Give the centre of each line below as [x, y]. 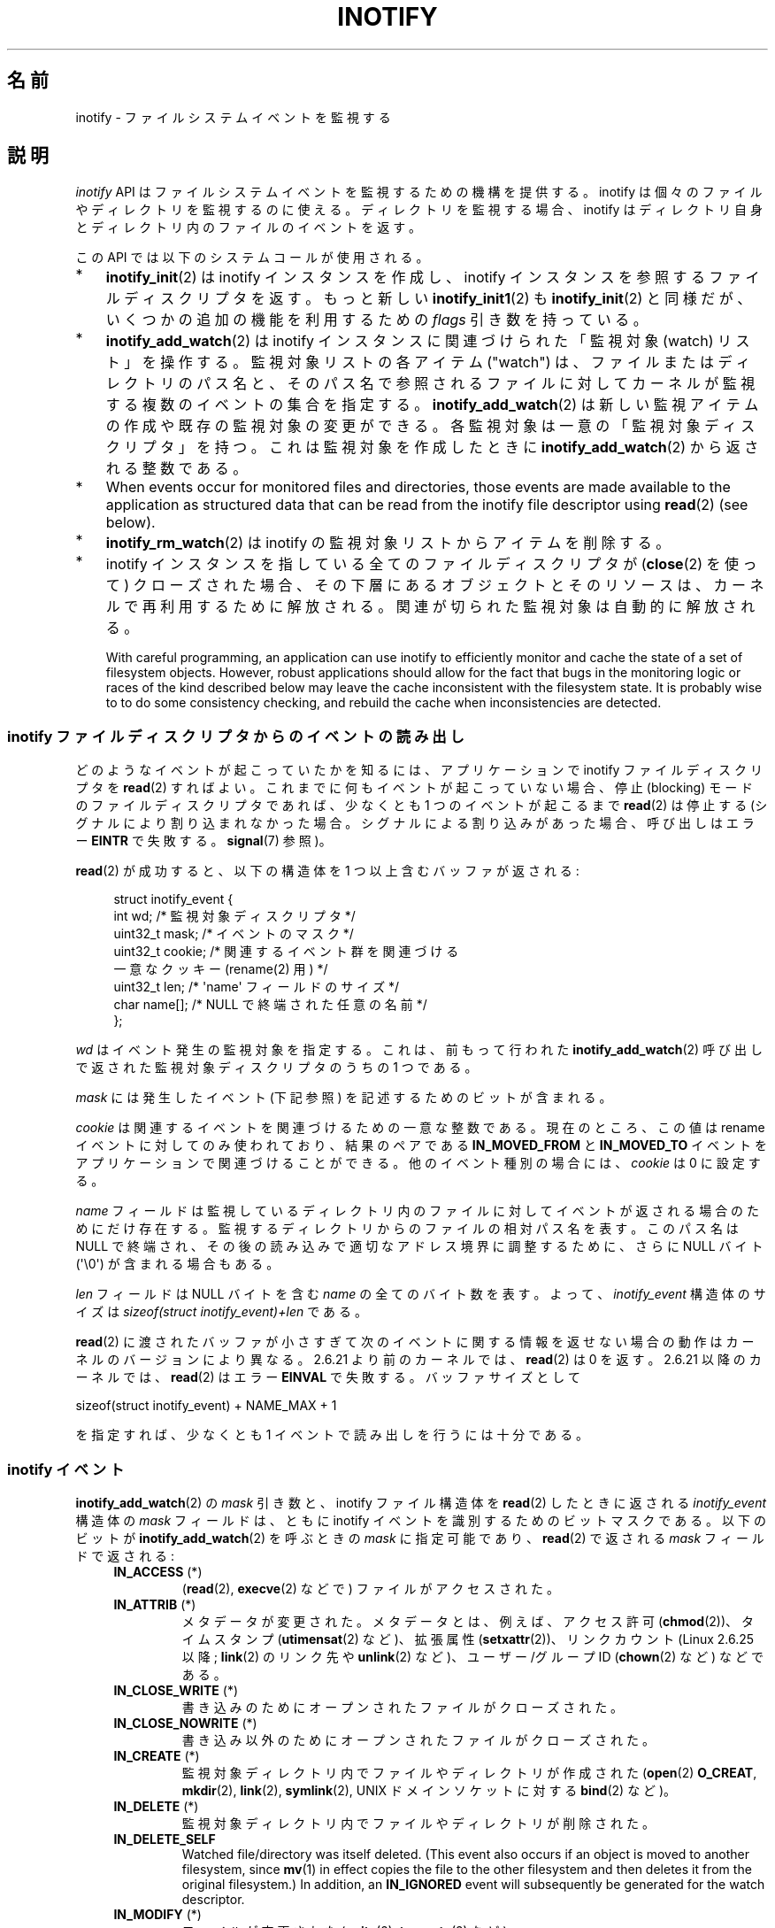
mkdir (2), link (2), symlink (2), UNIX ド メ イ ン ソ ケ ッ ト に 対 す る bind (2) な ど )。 [429, 1790]
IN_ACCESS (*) [158, 1571]
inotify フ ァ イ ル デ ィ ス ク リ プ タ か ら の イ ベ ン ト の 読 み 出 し [236, 736]
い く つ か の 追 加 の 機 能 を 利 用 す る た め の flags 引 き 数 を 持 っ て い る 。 [376, 320]
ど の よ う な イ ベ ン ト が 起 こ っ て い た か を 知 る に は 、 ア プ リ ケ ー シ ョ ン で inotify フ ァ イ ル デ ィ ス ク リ [419, 770]
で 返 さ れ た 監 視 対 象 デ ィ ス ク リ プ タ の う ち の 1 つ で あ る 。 [276, 1068]
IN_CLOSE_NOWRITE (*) [185, 1723]
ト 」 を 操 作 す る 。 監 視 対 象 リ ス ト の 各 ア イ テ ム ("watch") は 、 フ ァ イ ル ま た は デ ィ [428, 362]
